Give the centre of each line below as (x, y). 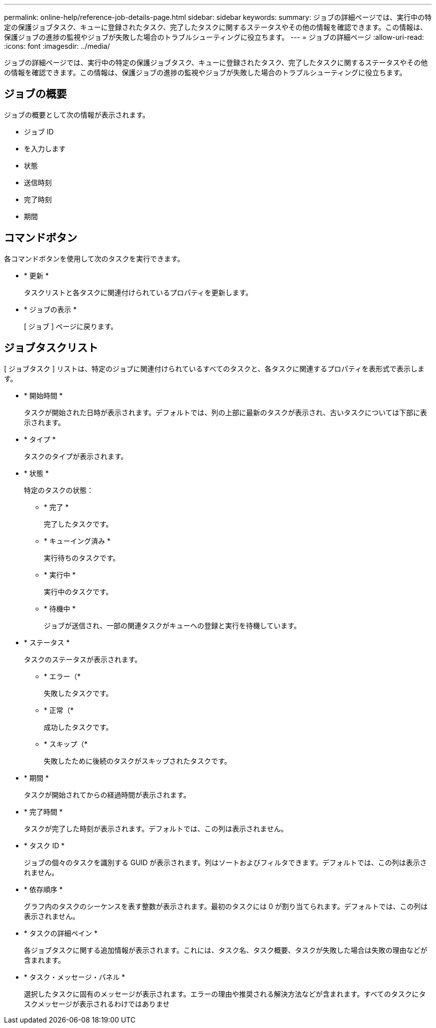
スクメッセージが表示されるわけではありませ (97, 1004)
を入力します (45, 148)
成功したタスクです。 (78, 727)
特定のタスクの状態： (59, 490)
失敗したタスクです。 (78, 693)
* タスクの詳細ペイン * (61, 933)
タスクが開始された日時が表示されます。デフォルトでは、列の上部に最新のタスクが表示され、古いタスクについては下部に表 (226, 412)
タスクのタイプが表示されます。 (76, 456)
